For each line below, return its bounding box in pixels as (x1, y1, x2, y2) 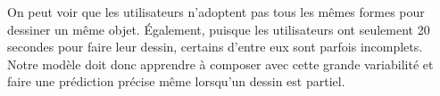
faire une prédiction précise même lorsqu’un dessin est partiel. (7, 72, 345, 91)
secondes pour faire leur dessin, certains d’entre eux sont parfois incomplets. (7, 37, 423, 56)
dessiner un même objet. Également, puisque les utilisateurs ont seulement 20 (7, 20, 430, 38)
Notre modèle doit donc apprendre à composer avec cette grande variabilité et (7, 54, 434, 73)
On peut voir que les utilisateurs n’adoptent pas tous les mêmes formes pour (7, 3, 425, 20)
